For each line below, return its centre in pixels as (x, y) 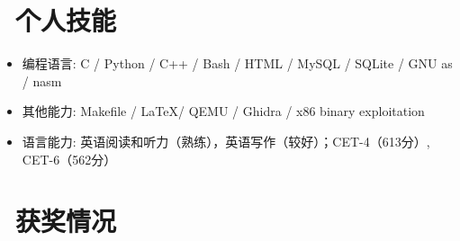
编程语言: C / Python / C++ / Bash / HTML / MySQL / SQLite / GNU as (237, 63)
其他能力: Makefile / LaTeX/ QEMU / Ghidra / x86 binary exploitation (223, 111)
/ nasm (42, 80)
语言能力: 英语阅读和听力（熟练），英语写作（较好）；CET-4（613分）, (226, 141)
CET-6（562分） (69, 159)
